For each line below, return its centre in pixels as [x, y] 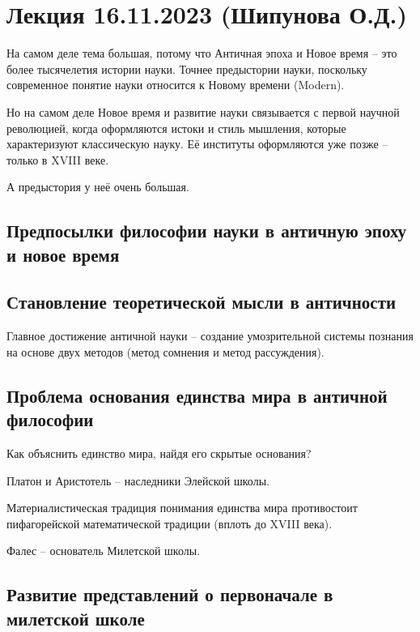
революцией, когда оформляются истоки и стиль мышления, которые [176, 128]
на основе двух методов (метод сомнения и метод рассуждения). [165, 351]
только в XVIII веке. [58, 159]
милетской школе [76, 618]
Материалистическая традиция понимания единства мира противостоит [182, 508]
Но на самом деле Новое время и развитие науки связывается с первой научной [203, 111]
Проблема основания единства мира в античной [197, 395]
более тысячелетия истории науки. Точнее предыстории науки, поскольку [187, 68]
